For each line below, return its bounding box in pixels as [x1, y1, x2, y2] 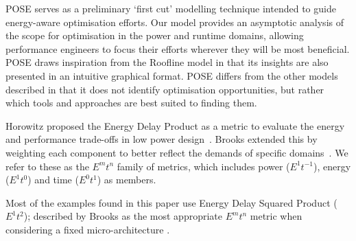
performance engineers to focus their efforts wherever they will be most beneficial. [5, 41, 350, 56]
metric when [250, 209, 302, 223]
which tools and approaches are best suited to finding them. [5, 95, 257, 110]
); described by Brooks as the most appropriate [23, 209, 222, 223]
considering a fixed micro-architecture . [5, 222, 170, 236]
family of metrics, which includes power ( [117, 159, 290, 173]
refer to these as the [5, 159, 89, 173]
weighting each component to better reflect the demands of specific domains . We [5, 145, 348, 159]
